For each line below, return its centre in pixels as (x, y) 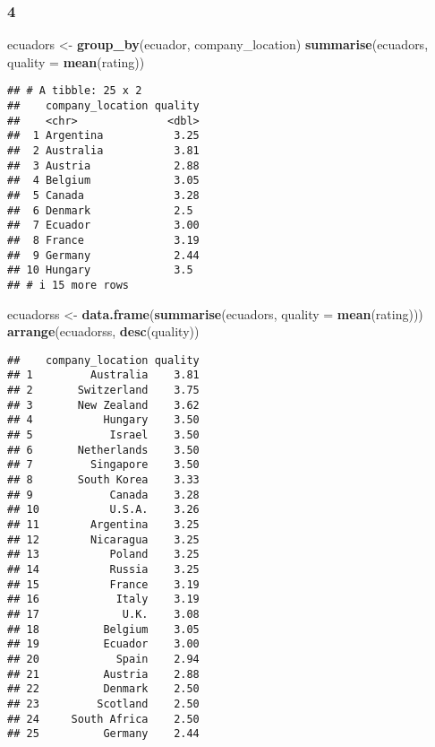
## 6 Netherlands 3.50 (103, 450)
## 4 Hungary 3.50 (103, 420)
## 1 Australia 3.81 (103, 375)
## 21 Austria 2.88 (103, 674)
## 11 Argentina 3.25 (103, 525)
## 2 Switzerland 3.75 (103, 391)
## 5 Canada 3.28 (103, 195)
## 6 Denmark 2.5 (100, 210)
